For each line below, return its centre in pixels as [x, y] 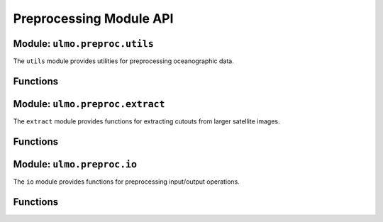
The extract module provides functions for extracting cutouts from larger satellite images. [146, 121]
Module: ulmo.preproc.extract [89, 104]
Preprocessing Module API [93, 18]
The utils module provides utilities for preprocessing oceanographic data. [123, 61]
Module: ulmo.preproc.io [75, 164]
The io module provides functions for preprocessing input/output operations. [127, 182]
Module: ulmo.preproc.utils [83, 44]
